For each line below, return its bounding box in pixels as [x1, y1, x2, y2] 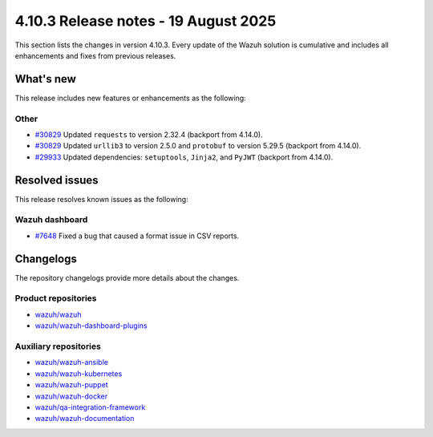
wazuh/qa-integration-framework [34, 402, 146, 412]
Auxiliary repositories [14, 341, 102, 352]
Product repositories [14, 293, 97, 304]
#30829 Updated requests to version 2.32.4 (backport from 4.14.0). [34, 129, 264, 140]
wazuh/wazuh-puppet [34, 380, 108, 390]
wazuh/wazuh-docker [34, 391, 108, 401]
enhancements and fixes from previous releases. [14, 51, 176, 60]
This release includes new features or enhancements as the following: [14, 93, 246, 103]
